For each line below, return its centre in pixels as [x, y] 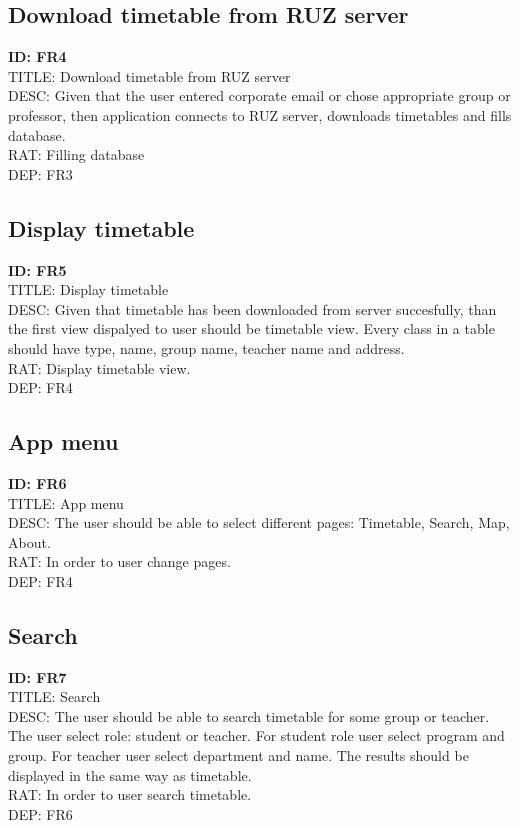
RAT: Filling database [76, 154]
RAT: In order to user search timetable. [130, 794]
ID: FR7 [37, 676]
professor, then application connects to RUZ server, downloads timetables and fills [260, 114]
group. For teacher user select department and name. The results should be [238, 755]
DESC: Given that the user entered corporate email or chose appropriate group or [259, 95]
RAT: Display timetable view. [99, 367]
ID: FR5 [37, 269]
